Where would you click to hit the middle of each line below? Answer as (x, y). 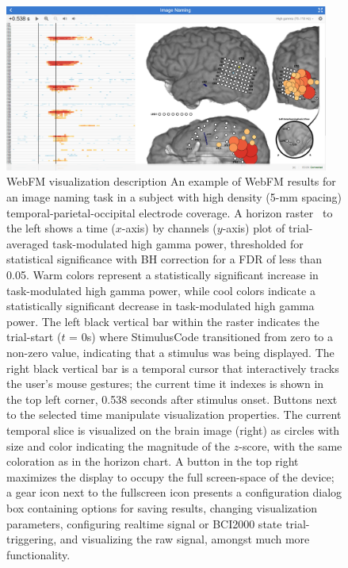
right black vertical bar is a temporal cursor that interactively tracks (173, 368)
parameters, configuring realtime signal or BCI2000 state (144, 523)
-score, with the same (291, 445)
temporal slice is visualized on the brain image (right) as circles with (173, 430)
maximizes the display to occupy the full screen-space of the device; (170, 476)
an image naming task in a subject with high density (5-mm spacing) (174, 197)
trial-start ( (34, 337)
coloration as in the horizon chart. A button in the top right (153, 461)
